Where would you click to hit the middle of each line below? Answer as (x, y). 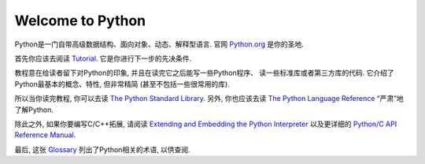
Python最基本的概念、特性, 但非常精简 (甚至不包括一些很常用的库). (122, 84)
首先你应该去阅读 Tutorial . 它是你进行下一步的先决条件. (103, 58)
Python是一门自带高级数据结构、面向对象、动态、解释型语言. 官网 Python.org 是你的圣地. (159, 44)
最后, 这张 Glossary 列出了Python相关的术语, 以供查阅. (102, 149)
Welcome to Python (80, 20)
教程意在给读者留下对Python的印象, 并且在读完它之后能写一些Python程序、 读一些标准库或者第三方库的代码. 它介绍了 (204, 73)
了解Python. (34, 110)
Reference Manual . (45, 135)
